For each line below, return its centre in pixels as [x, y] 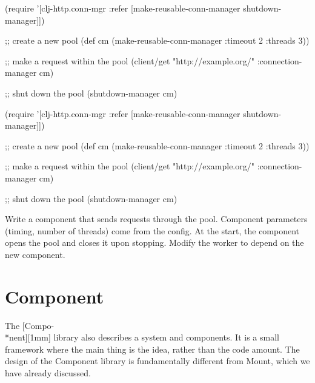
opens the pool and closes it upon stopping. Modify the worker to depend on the [154, 242]
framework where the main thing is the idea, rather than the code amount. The [152, 349]
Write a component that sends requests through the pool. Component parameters [156, 219]
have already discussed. [48, 373]
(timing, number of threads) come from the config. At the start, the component [152, 230]
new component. [35, 254]
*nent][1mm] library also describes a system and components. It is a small [142, 337]
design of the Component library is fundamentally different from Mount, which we [157, 361]
